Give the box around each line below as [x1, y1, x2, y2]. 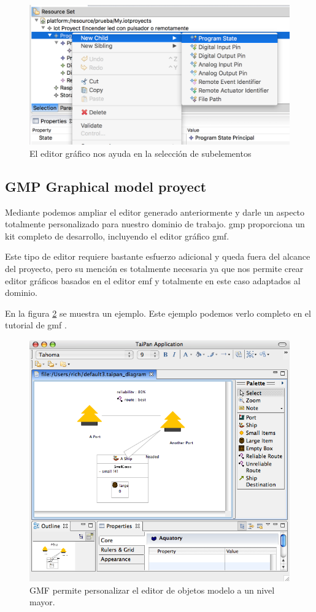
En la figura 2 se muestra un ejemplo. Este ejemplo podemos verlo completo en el [5, 306, 311, 319]
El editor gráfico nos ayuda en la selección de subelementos [29, 146, 252, 159]
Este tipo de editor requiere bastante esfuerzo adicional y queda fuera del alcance [5, 250, 310, 263]
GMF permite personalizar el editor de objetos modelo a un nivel [29, 583, 275, 596]
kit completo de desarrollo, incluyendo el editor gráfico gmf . [5, 229, 229, 242]
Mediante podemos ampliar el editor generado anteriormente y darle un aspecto [5, 205, 305, 218]
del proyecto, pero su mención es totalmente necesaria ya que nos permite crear [5, 262, 304, 274]
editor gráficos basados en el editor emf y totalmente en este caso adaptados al [5, 274, 301, 287]
